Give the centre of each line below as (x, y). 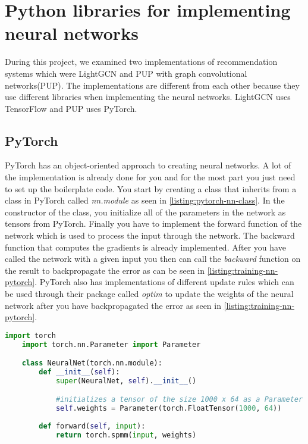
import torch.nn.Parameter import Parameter (111, 344)
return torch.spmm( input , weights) (126, 435)
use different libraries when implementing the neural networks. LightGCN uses (148, 97)
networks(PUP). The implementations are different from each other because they (152, 85)
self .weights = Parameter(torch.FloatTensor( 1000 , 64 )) (169, 409)
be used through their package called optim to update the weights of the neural (149, 294)
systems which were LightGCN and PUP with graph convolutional (126, 73)
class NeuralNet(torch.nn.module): (92, 363)
